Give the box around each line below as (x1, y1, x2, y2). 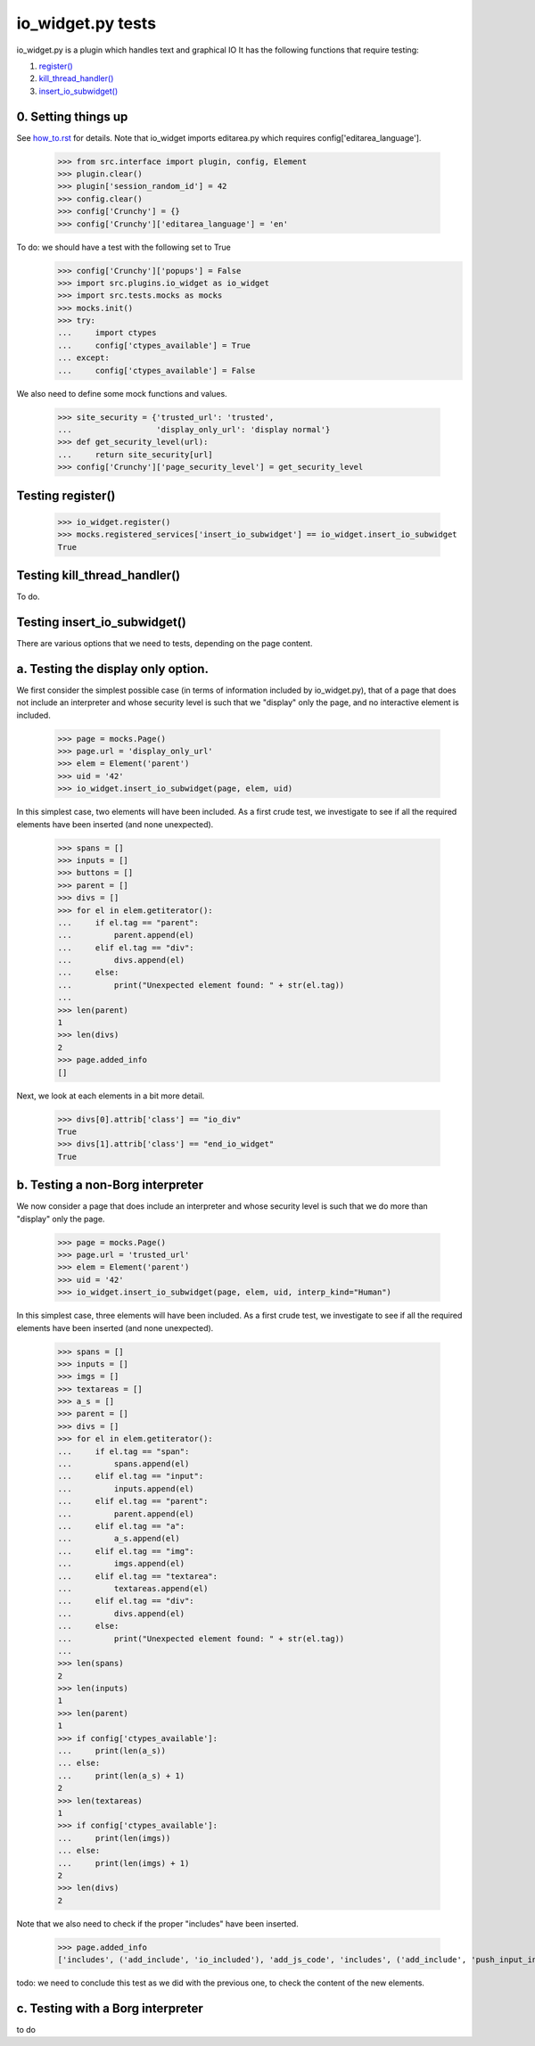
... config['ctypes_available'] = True (57, 340, 251, 350)
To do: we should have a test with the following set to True (16, 242, 231, 252)
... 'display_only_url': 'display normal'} (57, 424, 331, 435)
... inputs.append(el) (57, 1483, 195, 1493)
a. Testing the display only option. (16, 661, 210, 677)
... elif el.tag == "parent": (57, 1496, 209, 1507)
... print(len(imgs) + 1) (57, 1858, 190, 1868)
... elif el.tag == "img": (57, 1546, 195, 1556)
